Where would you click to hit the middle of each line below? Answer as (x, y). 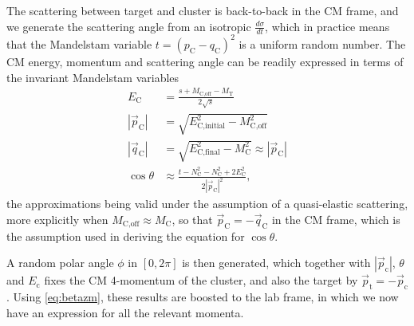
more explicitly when (57, 219)
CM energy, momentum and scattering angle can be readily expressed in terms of (205, 61)
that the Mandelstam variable (79, 43)
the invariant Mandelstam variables (93, 77)
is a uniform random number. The (322, 43)
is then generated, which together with (276, 263)
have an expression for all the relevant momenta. (125, 312)
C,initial (211, 126)
